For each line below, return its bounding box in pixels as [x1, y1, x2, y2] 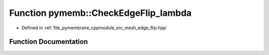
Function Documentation [9, 38, 88, 46]
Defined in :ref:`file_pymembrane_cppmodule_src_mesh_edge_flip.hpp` [21, 25, 168, 31]
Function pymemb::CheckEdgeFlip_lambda [9, 7, 192, 18]
